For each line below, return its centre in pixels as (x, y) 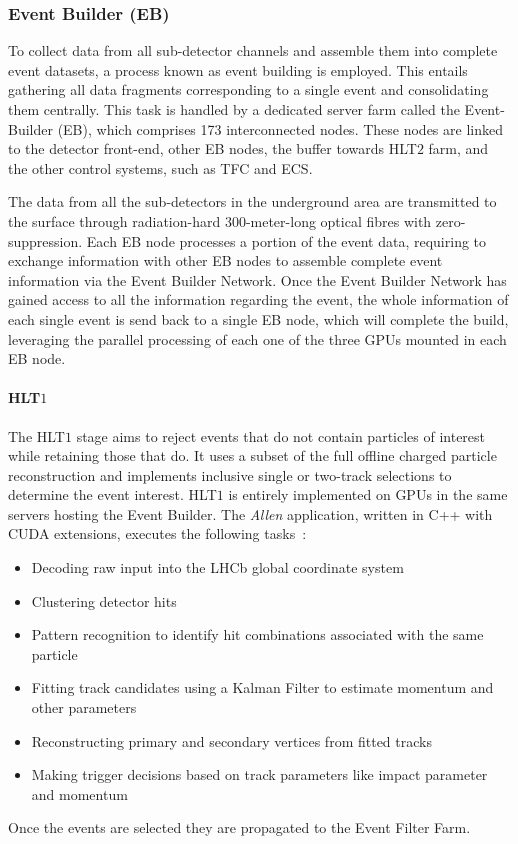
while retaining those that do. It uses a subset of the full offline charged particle (252, 455)
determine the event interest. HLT (112, 494)
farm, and (458, 148)
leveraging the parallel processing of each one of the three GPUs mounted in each (257, 338)
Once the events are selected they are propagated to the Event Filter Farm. (239, 827)
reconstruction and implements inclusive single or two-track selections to (230, 474)
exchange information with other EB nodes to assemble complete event (225, 260)
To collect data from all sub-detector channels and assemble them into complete (253, 50)
